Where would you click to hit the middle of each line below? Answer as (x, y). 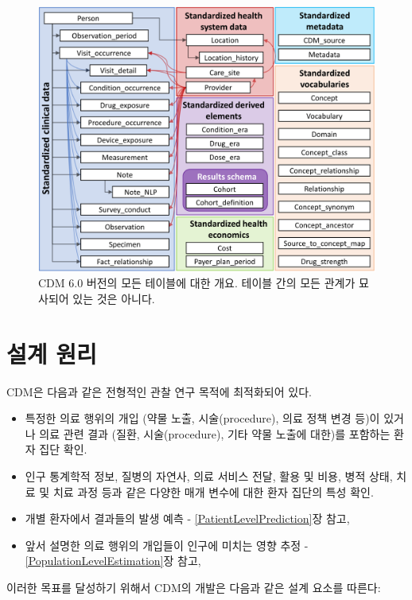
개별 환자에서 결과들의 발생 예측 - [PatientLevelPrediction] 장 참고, (187, 518)
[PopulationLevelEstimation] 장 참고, (113, 561)
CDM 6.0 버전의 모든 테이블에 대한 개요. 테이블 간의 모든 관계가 (197, 283)
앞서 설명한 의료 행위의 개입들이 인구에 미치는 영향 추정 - (167, 545)
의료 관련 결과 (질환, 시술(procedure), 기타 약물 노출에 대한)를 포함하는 (215, 433)
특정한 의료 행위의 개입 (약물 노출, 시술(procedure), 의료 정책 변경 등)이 (202, 418)
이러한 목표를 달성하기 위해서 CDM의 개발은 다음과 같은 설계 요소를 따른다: (194, 587)
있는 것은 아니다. (114, 298)
